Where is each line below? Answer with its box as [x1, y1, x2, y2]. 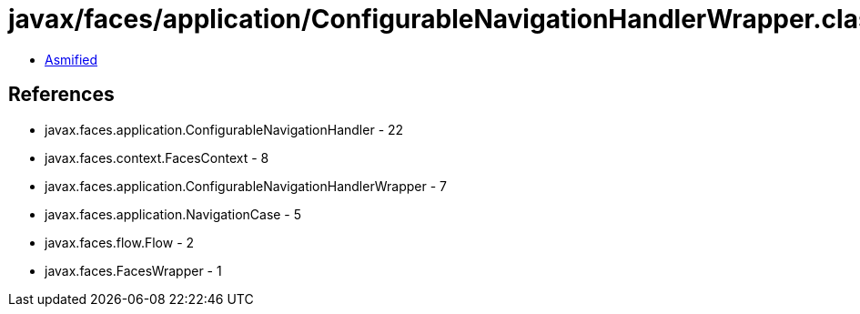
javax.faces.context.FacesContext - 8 [45, 149, 269, 166]
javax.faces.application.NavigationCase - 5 [45, 206, 302, 222]
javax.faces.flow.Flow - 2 [45, 234, 195, 250]
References [8, 83, 115, 106]
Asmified [45, 51, 98, 67]
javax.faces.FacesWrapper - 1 [45, 262, 222, 279]
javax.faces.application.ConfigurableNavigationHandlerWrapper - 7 [45, 177, 447, 194]
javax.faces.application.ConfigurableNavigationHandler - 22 [45, 121, 404, 137]
